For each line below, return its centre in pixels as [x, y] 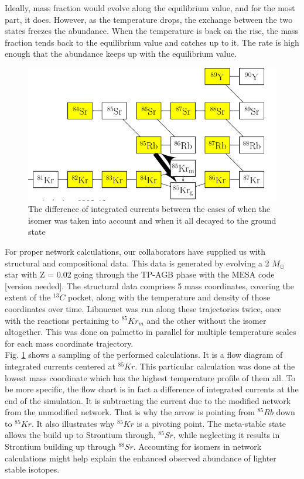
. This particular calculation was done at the [215, 366]
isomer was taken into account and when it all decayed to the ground [152, 220]
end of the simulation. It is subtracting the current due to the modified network [148, 400]
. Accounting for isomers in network [197, 447]
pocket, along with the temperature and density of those [169, 297]
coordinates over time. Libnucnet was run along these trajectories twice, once [143, 308]
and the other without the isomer [206, 320]
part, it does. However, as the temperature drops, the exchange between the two [149, 19]
